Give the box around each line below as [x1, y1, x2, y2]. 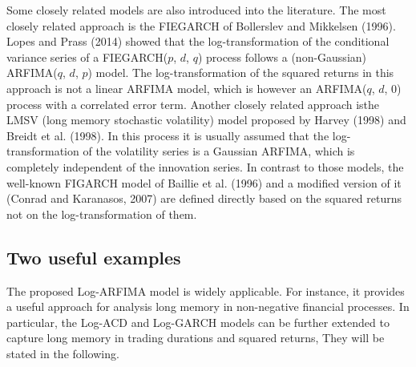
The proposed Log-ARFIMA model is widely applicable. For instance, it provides [6, 282, 405, 299]
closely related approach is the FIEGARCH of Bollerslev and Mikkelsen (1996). [6, 17, 396, 34]
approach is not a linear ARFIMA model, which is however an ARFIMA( [6, 79, 367, 96]
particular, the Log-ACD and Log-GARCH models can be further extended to [6, 313, 390, 330]
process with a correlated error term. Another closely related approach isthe [6, 95, 380, 112]
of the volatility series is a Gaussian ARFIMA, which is [83, 143, 355, 159]
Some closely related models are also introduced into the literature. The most [6, 2, 386, 18]
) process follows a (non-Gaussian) [197, 48, 367, 65]
